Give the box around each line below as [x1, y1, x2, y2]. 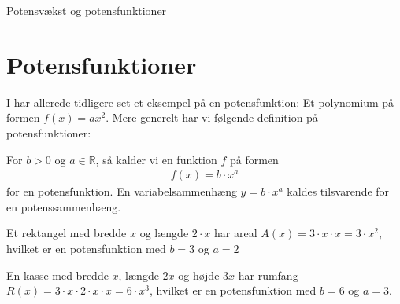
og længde [139, 225, 189, 241]
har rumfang [238, 266, 298, 283]
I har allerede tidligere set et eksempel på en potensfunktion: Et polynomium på [6, 93, 394, 110]
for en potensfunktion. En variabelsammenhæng [6, 183, 237, 200]
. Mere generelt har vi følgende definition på [106, 109, 318, 126]
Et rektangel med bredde [6, 225, 127, 241]
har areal [214, 225, 257, 241]
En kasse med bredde [6, 266, 109, 283]
